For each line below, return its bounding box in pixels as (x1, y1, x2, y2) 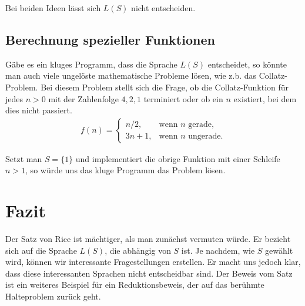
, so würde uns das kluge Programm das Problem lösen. (25, 164, 226, 176)
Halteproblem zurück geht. (5, 290, 101, 302)
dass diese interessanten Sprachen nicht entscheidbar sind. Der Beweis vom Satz (5, 267, 293, 279)
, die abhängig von (105, 244, 171, 256)
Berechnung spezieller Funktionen (5, 30, 215, 48)
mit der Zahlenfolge (48, 92, 119, 105)
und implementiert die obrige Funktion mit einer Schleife (75, 152, 280, 164)
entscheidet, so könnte (207, 58, 287, 70)
